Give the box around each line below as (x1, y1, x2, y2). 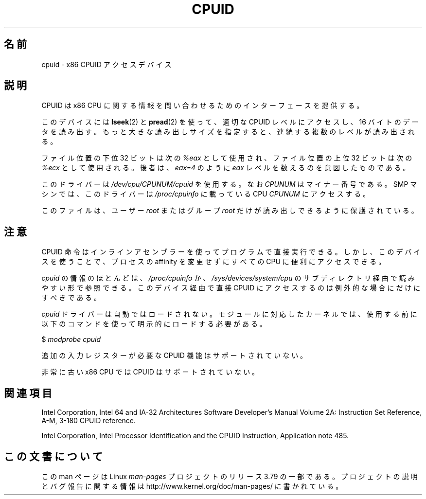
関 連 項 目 (4, 387, 52, 399)
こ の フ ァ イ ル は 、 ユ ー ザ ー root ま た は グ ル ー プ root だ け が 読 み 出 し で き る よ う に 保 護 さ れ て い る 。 (41, 206, 418, 215)
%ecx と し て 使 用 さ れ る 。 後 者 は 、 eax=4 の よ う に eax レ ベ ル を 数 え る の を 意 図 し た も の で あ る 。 (41, 163, 410, 172)
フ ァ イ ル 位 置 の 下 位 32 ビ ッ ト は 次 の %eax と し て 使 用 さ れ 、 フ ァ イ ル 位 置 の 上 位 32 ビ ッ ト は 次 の (41, 154, 412, 162)
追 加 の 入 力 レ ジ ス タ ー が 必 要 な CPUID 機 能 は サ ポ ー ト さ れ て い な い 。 (41, 351, 307, 360)
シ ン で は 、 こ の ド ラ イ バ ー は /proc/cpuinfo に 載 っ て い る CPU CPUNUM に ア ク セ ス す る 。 (41, 190, 370, 198)
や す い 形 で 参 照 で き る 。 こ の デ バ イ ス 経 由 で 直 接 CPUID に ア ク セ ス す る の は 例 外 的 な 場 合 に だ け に (41, 284, 421, 292)
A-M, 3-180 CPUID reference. (41, 416, 136, 425)
